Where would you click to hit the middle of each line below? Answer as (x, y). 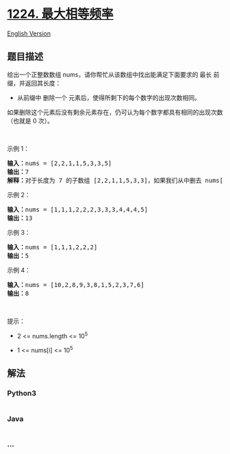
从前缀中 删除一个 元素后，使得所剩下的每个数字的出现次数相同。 (108, 97)
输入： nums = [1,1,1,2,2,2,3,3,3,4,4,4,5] (78, 209)
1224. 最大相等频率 (61, 14)
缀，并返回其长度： (34, 83)
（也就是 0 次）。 (30, 121)
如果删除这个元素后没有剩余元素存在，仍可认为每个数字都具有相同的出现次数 (115, 112)
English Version (29, 33)
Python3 (22, 393)
